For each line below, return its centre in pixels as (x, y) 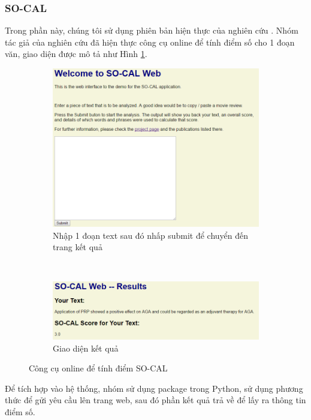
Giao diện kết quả (86, 348)
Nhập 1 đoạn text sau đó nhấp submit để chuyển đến (151, 235)
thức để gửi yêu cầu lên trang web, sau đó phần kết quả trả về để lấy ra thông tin (155, 400)
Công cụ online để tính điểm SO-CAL (98, 368)
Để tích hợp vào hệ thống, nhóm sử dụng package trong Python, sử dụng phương (154, 388)
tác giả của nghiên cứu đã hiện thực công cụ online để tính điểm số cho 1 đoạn (150, 42)
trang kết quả (78, 247)
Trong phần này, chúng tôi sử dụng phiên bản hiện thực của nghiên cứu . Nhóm (152, 30)
